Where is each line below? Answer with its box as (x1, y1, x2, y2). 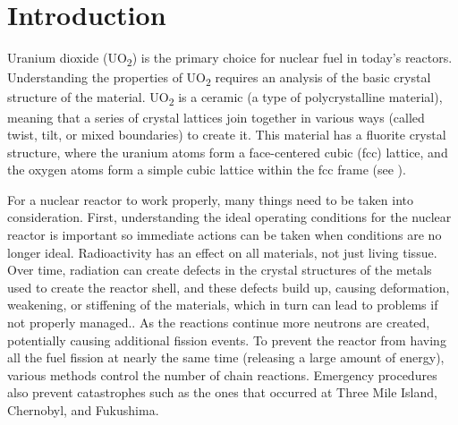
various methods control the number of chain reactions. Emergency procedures (7, 365, 437, 384)
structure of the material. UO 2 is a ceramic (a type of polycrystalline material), (7, 88, 443, 109)
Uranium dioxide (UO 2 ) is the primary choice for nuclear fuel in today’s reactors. (7, 48, 453, 69)
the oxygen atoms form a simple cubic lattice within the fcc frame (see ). (7, 160, 406, 179)
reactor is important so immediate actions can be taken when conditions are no (7, 225, 442, 244)
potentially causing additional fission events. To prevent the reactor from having (7, 330, 446, 349)
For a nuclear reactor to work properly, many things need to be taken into (7, 190, 414, 208)
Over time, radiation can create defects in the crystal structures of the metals (7, 260, 432, 279)
